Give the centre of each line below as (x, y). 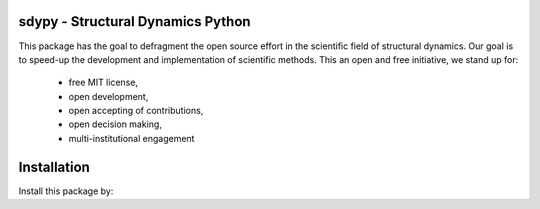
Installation (54, 166)
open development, (108, 96)
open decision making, (115, 124)
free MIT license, (103, 82)
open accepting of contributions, (136, 111)
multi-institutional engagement (131, 138)
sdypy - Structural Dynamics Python (134, 21)
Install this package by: (66, 191)
